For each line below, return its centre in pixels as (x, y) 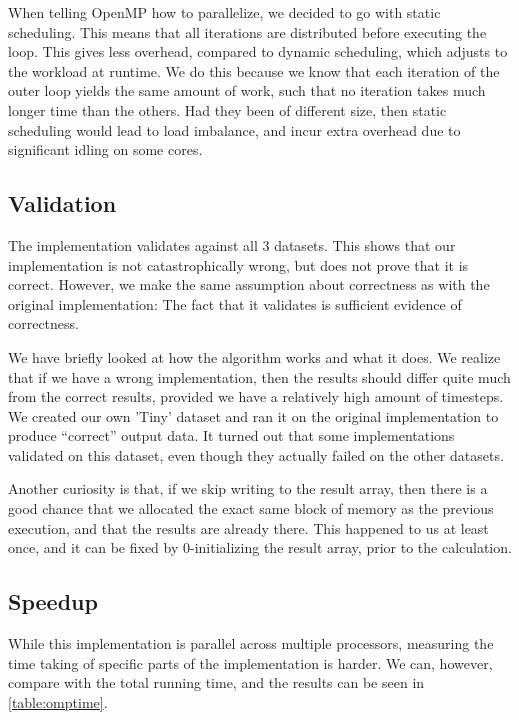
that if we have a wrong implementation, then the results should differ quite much (259, 376)
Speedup (53, 601)
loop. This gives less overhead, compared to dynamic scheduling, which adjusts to (258, 51)
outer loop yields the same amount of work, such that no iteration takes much (247, 90)
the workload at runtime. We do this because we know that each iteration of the (254, 70)
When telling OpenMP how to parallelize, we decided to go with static (224, 12)
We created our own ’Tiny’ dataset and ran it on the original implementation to (253, 415)
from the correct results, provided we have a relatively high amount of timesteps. (256, 396)
